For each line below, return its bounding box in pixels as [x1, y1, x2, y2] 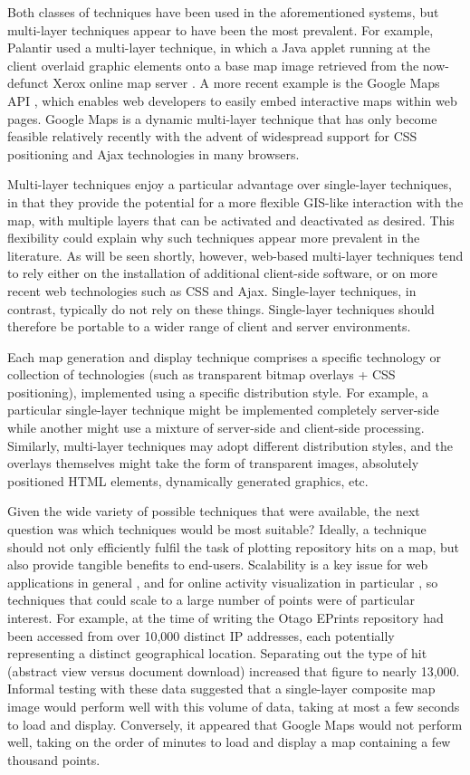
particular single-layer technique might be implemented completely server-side [7, 400, 439, 419]
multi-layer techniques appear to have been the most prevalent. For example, [7, 20, 434, 39]
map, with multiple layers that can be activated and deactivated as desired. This [7, 210, 455, 229]
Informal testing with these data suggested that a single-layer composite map [7, 679, 436, 698]
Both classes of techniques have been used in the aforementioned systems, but [7, 3, 439, 21]
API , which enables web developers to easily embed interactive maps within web [7, 91, 457, 110]
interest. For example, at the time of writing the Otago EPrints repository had [7, 608, 444, 627]
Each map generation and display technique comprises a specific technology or [7, 347, 441, 366]
